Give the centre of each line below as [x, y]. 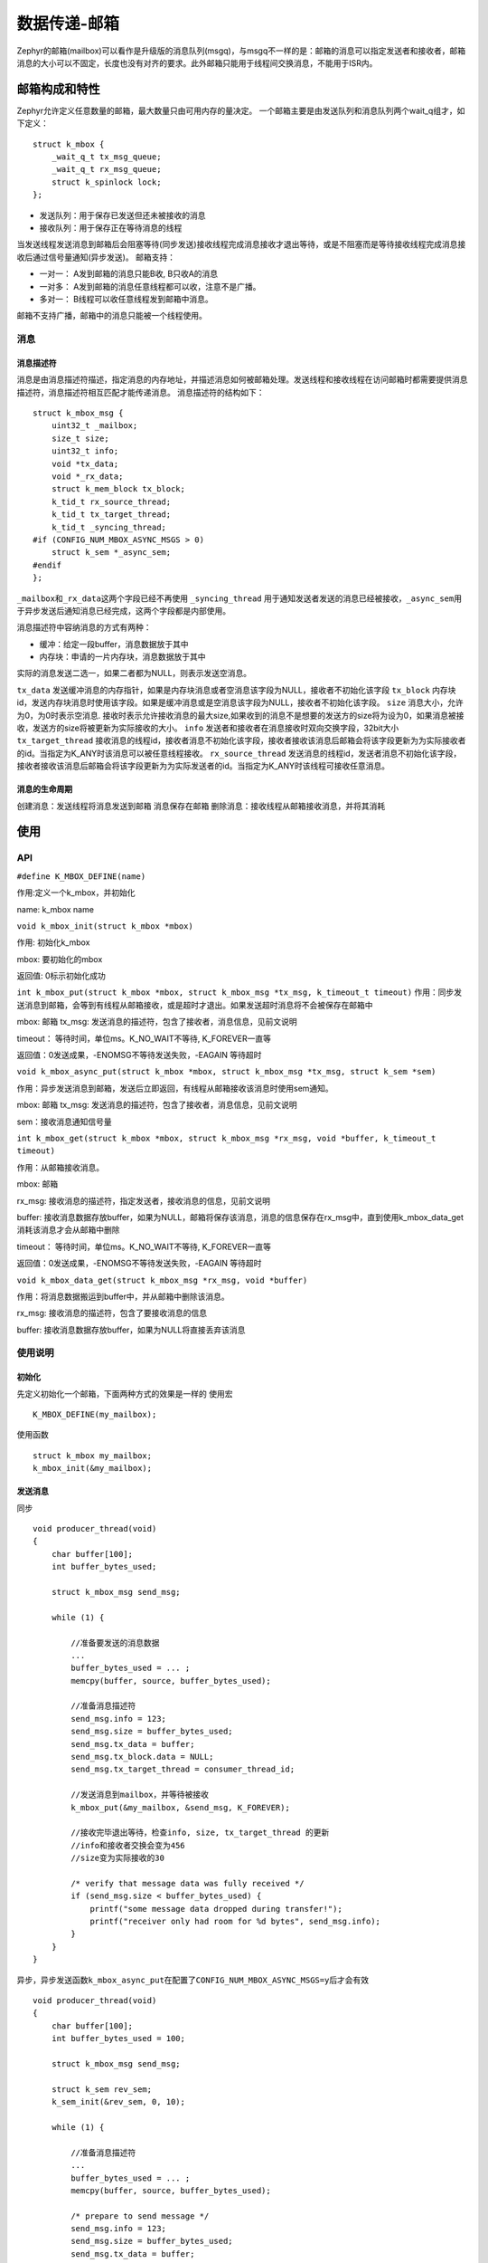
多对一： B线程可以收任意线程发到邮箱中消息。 [127, 299]
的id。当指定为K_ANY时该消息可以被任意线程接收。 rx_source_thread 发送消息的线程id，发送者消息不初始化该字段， [239, 753]
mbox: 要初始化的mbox [60, 959]
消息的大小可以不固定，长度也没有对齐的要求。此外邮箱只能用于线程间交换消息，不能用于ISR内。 [197, 62]
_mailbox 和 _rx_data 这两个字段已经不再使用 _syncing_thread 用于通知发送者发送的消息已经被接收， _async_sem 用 [239, 598]
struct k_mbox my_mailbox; [93, 1456]
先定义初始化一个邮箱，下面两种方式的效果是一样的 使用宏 [125, 1393]
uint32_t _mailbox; [94, 426]
